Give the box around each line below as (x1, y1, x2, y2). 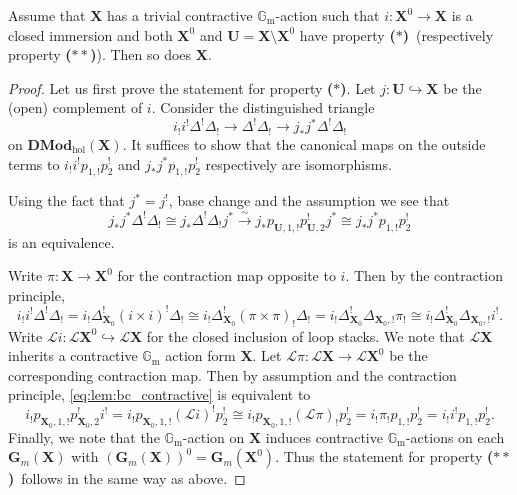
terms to (8, 153, 60, 174)
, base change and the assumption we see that (168, 190, 450, 211)
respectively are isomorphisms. (205, 153, 392, 174)
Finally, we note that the (8, 426, 160, 447)
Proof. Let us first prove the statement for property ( (8, 77, 334, 98)
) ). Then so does (90, 44, 192, 65)
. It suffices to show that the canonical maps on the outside (122, 133, 486, 154)
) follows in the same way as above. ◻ (8, 468, 246, 489)
